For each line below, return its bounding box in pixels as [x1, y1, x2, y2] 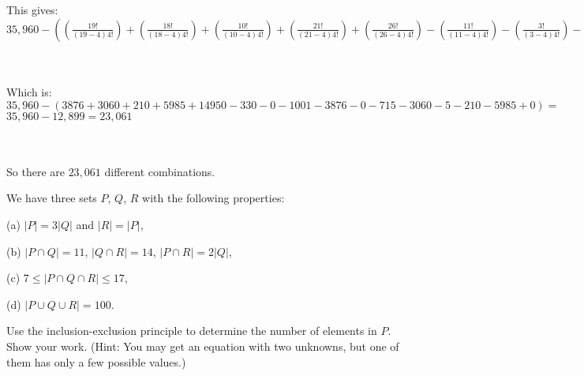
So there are [6, 163, 65, 179]
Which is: [6, 83, 52, 100]
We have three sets [6, 190, 97, 206]
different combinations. [104, 163, 215, 179]
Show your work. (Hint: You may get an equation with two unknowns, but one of [6, 337, 399, 354]
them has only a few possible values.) [6, 353, 186, 370]
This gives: [6, 2, 58, 18]
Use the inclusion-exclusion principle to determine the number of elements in [6, 322, 377, 339]
